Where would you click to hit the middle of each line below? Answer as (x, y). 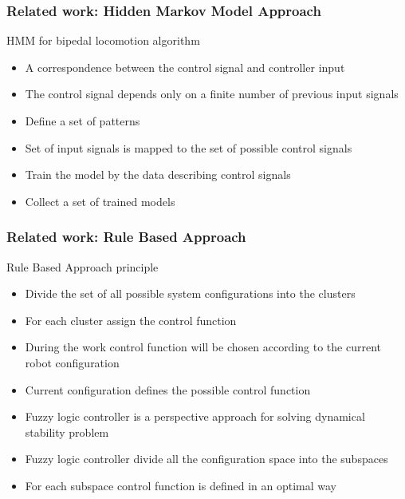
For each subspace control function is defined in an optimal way (181, 485)
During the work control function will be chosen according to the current (203, 347)
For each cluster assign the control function (131, 320)
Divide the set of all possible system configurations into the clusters (190, 293)
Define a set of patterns (83, 121)
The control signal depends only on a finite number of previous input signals (212, 94)
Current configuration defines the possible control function (168, 389)
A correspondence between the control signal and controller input (185, 67)
